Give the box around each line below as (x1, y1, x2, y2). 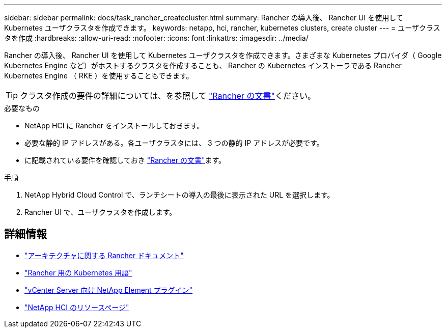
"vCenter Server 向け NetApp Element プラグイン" (24, 285, 193, 294)
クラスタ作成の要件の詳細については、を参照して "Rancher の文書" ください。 (20, 91, 316, 101)
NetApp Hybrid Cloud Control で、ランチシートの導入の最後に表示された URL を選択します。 (24, 190, 334, 199)
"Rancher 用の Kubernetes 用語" (24, 268, 132, 277)
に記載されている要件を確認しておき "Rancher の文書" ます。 (24, 156, 226, 164)
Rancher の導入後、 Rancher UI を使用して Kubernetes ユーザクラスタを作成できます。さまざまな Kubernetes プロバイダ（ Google (4, 51, 442, 60)
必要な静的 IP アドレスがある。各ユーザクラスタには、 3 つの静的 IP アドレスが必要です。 (24, 139, 324, 147)
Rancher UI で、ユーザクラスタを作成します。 (24, 208, 177, 216)
